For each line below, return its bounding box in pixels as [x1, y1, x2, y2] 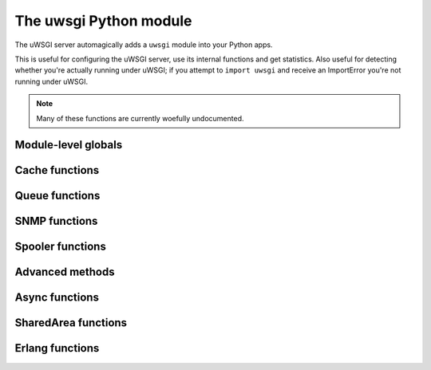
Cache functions [14, 163, 100, 177]
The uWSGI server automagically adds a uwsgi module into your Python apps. [14, 40, 273, 49]
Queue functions [14, 189, 101, 203]
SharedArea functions [14, 316, 128, 330]
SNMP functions [14, 215, 98, 228]
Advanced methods [14, 266, 115, 279]
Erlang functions [14, 341, 100, 355]
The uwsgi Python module [14, 12, 192, 30]
